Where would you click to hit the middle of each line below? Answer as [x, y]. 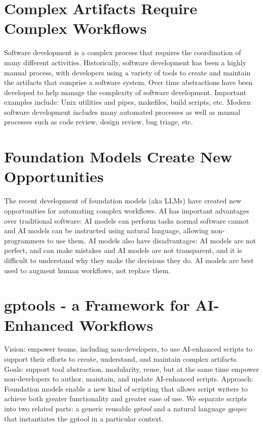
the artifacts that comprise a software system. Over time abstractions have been [128, 82]
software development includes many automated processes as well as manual [122, 112]
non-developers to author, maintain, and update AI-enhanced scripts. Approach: [129, 379]
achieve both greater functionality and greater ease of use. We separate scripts [125, 398]
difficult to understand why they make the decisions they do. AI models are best [129, 260]
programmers [25, 240]
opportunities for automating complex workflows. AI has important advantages [127, 210]
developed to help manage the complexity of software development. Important [125, 92]
